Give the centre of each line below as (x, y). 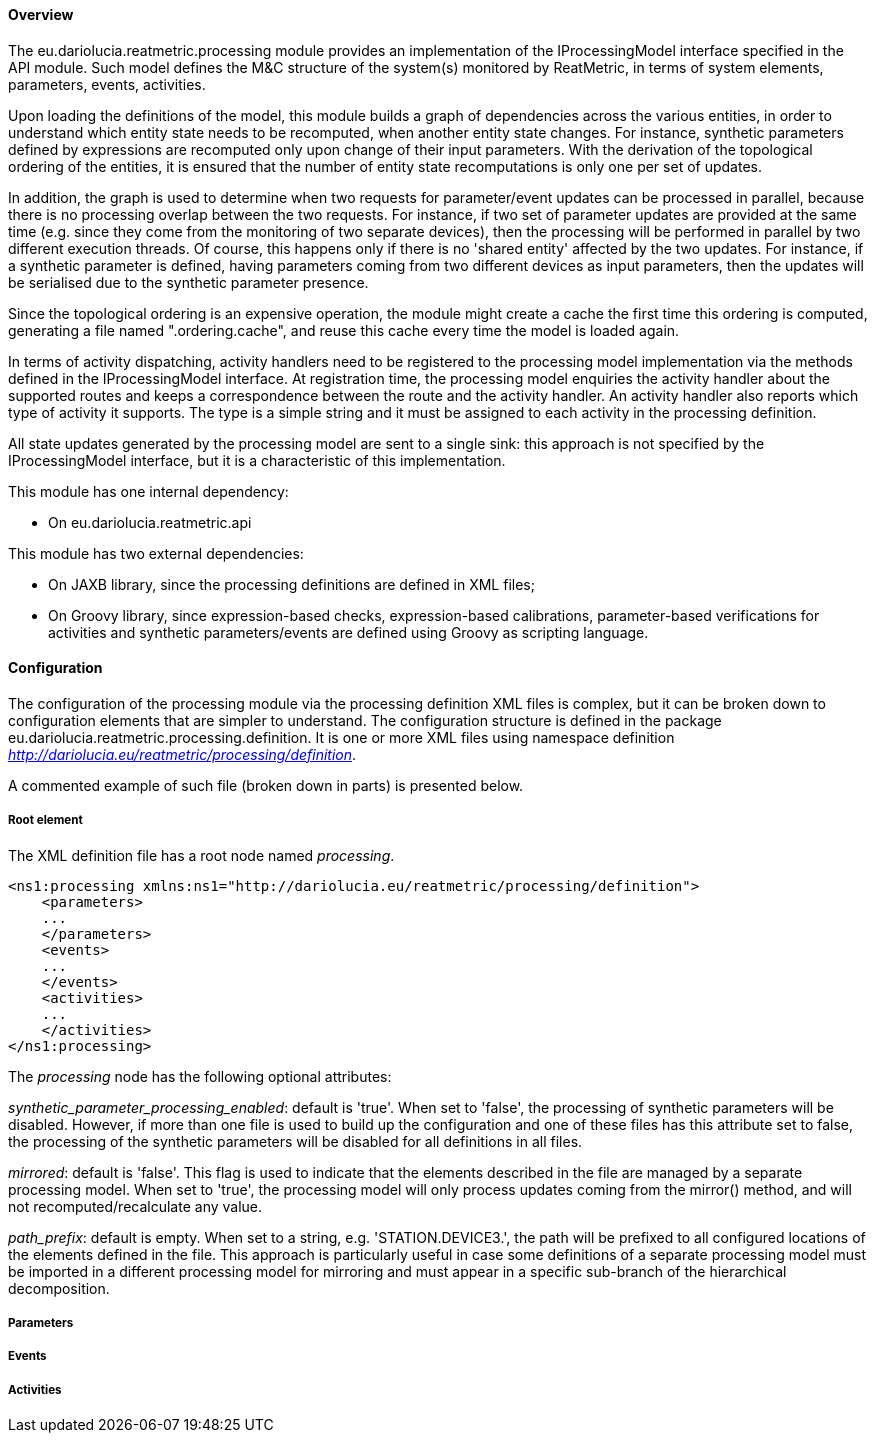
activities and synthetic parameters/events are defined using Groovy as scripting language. (348, 632)
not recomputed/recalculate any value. (135, 1206)
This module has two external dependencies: (156, 553)
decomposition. (59, 1288)
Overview (41, 14)
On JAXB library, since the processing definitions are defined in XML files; (291, 584)
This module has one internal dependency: (148, 491)
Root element (45, 820)
